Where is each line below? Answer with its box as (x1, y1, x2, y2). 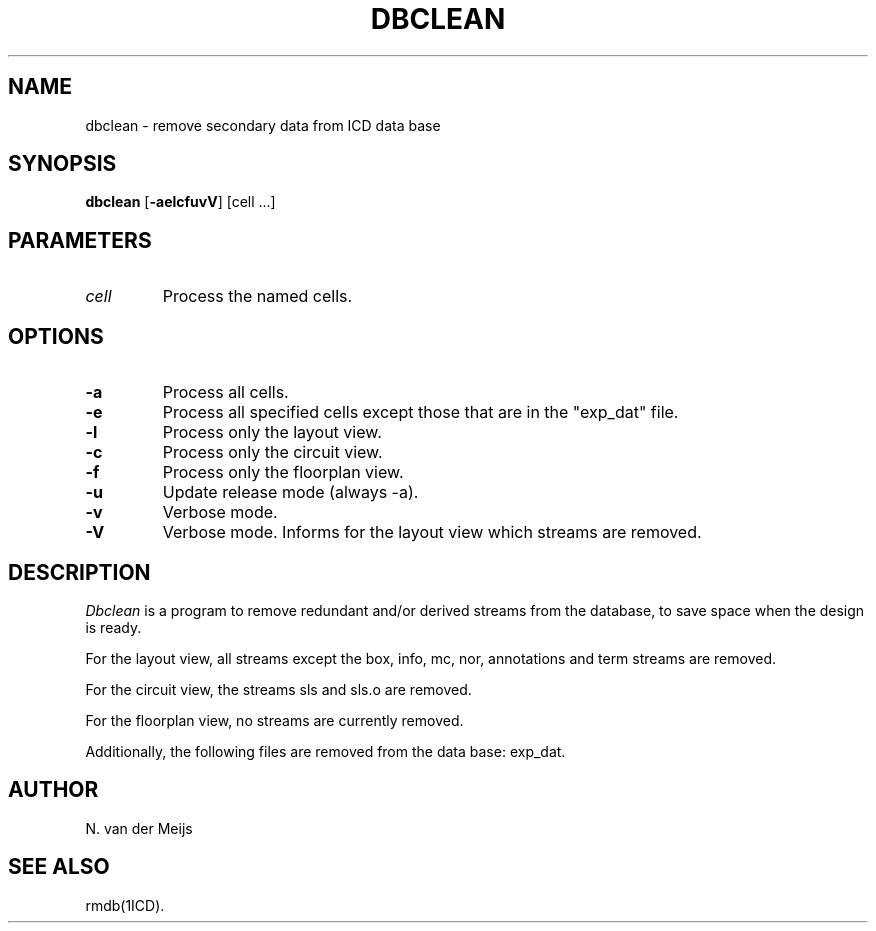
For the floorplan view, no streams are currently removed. (85, 711, 464, 729)
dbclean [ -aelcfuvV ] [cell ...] (85, 193, 276, 211)
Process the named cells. (162, 286, 353, 307)
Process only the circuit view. (162, 442, 383, 463)
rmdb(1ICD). (85, 896, 165, 914)
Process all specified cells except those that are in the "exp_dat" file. (162, 402, 679, 423)
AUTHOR (8, 777, 99, 803)
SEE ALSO (8, 854, 110, 880)
